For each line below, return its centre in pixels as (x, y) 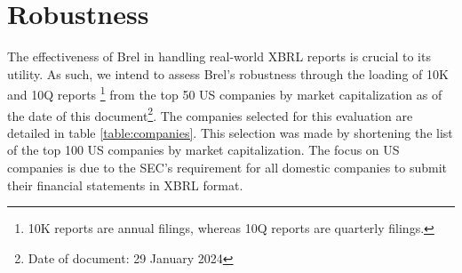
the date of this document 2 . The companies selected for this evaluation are (210, 114)
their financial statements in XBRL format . (125, 185)
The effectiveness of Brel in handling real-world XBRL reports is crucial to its (219, 56)
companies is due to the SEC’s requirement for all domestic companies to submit (227, 167)
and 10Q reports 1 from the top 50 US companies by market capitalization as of (225, 93)
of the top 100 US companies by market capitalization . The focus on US (203, 150)
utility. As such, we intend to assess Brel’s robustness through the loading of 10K (228, 73)
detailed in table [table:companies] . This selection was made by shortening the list (230, 132)
